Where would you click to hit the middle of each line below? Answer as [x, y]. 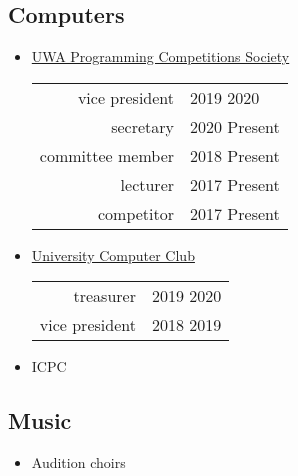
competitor [136, 213]
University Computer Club [113, 254]
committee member [107, 155]
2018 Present [235, 155]
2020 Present [235, 126]
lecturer [147, 184]
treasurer [104, 296]
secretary [143, 126]
